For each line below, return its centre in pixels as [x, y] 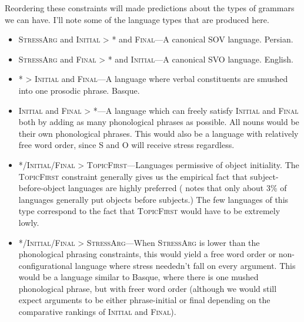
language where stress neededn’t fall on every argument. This [185, 265]
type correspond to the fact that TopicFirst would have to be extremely [149, 211]
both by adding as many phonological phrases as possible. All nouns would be [159, 122]
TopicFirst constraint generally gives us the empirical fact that [133, 176]
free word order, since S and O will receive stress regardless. [126, 145]
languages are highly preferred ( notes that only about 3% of [177, 188]
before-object [42, 188]
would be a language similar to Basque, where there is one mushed [138, 277]
